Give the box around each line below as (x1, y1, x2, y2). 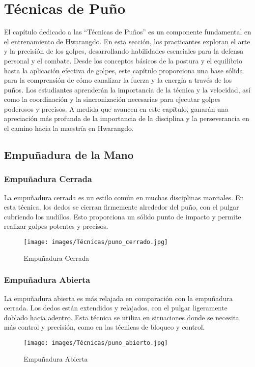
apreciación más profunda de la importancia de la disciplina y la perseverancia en (4, 113, 249, 123)
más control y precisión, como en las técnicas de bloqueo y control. (4, 322, 205, 332)
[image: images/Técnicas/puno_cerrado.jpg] (24, 239, 168, 246)
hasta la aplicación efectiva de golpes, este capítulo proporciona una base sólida (4, 65, 243, 75)
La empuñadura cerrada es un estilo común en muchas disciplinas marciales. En (4, 192, 244, 202)
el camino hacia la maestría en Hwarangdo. (4, 123, 134, 133)
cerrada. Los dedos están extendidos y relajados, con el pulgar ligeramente (4, 303, 227, 313)
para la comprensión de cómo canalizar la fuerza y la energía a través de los (4, 75, 232, 85)
